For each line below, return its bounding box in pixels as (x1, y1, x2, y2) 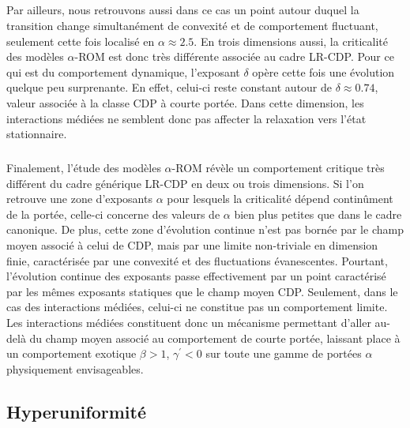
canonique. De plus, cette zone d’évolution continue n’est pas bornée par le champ (6, 221, 404, 238)
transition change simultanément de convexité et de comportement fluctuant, (6, 17, 378, 33)
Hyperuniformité (6, 399, 146, 423)
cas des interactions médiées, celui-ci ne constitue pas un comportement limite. (6, 298, 388, 315)
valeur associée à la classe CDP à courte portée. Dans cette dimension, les (6, 94, 364, 111)
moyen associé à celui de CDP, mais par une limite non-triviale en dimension (6, 237, 378, 253)
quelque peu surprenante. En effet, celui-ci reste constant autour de (6, 79, 333, 96)
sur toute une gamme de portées (205, 345, 362, 362)
